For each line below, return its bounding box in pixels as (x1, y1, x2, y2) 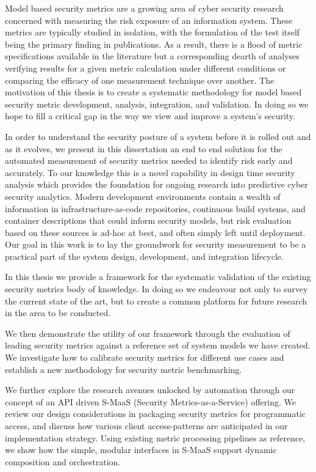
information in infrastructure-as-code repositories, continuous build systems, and (5, 202, 306, 215)
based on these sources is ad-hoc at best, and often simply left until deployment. (5, 226, 306, 238)
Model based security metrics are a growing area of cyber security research (5, 2, 284, 14)
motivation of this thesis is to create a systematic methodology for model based (5, 86, 302, 98)
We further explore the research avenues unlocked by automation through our (5, 383, 295, 396)
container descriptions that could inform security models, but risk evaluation (5, 214, 292, 227)
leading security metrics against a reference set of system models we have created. (5, 339, 311, 352)
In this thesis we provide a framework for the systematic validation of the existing (5, 270, 311, 283)
